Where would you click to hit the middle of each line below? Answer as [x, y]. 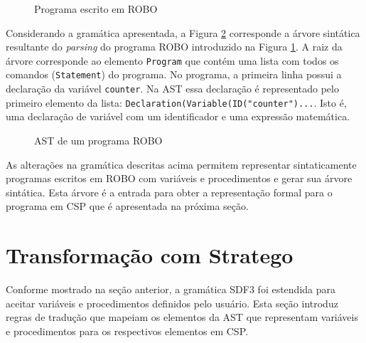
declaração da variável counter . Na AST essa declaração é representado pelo [172, 89]
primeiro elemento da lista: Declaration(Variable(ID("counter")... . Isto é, [176, 102]
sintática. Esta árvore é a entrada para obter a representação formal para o [169, 192]
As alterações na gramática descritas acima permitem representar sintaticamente [181, 164]
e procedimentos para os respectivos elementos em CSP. [127, 331]
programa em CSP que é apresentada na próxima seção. [127, 206]
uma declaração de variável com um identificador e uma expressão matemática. [178, 116]
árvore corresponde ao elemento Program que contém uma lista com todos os [172, 60]
